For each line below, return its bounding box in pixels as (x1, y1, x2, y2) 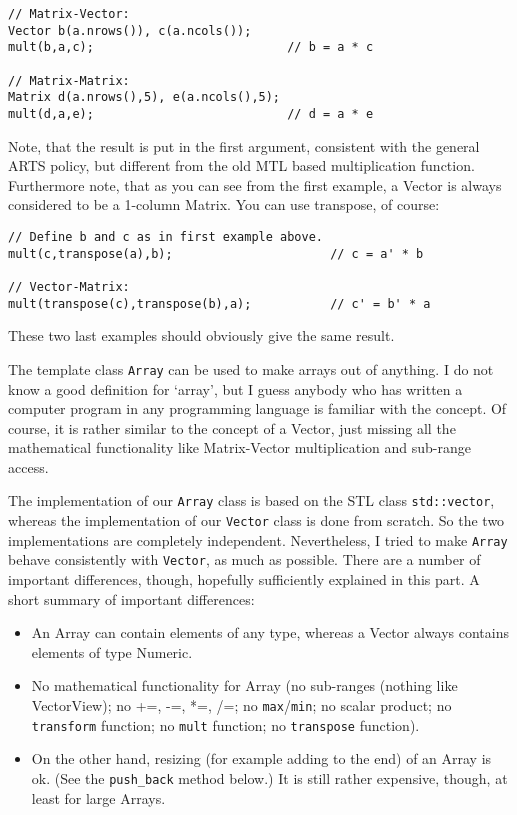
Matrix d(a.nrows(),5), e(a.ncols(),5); (8, 90, 281, 105)
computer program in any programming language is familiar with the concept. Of (8, 398, 507, 419)
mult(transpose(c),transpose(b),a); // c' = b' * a (8, 296, 431, 311)
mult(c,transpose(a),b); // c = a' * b (8, 246, 424, 261)
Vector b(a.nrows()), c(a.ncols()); (8, 23, 252, 38)
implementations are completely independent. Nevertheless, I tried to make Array (8, 529, 508, 550)
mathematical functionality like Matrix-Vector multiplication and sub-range (8, 437, 472, 458)
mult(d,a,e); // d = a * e (8, 106, 374, 121)
